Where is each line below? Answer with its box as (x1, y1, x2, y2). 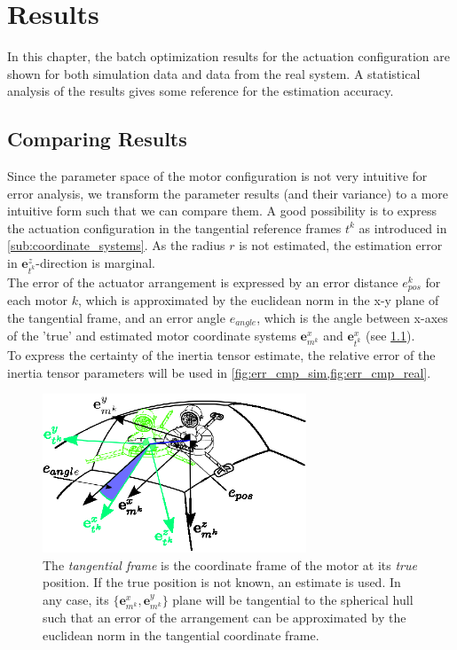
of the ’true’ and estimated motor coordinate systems (7, 326, 296, 345)
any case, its (43, 590, 109, 608)
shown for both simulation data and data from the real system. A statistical (7, 64, 421, 82)
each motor (7, 291, 68, 309)
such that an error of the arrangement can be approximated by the (43, 608, 406, 627)
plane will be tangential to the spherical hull (172, 590, 414, 608)
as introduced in (359, 218, 447, 237)
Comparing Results (7, 125, 187, 153)
